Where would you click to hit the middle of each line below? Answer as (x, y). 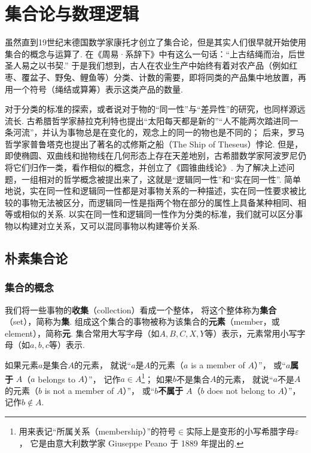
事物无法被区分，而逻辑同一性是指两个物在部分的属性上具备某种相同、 (159, 202)
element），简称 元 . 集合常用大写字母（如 (82, 333)
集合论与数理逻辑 (72, 13)
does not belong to (241, 390)
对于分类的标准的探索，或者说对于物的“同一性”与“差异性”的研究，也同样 (147, 109)
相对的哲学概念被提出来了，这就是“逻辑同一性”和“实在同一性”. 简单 (170, 179)
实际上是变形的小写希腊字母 (241, 431)
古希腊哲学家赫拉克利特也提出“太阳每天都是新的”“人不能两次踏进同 (158, 120)
